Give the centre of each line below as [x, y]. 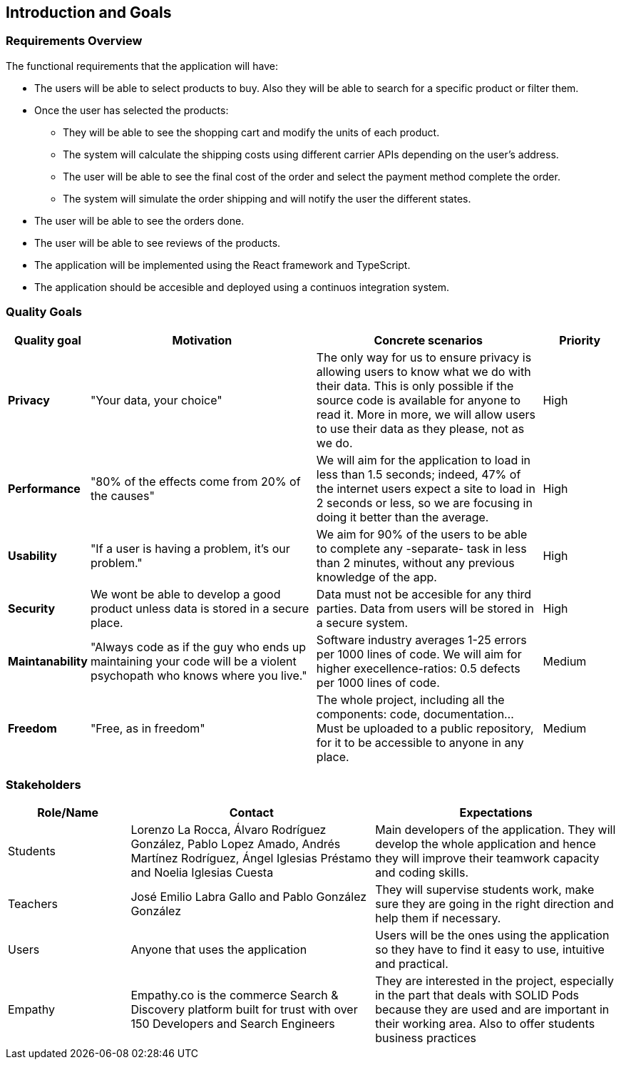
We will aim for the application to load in [423, 460]
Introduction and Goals [89, 12]
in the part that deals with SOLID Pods [477, 995]
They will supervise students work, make [485, 890]
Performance [44, 488]
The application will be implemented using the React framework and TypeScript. [222, 265]
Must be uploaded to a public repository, [425, 728]
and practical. [412, 964]
